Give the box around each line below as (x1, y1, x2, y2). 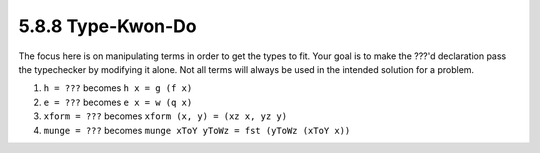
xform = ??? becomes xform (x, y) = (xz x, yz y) (43, 110, 288, 122)
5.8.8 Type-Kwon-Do (18, 15, 197, 37)
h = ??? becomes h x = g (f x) (43, 82, 193, 94)
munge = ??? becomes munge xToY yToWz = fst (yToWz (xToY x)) (43, 124, 351, 136)
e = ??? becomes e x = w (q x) (43, 96, 193, 108)
